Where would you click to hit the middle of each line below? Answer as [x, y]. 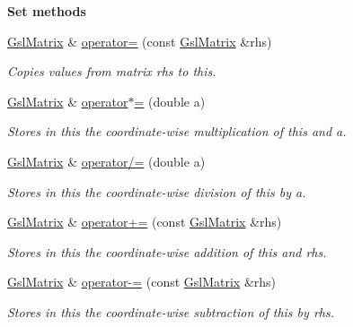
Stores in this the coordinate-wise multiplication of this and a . [177, 131]
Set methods [47, 11]
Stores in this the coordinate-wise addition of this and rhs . [167, 251]
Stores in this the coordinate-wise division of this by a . [157, 191]
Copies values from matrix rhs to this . [112, 71]
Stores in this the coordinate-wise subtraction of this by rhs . [171, 311]
